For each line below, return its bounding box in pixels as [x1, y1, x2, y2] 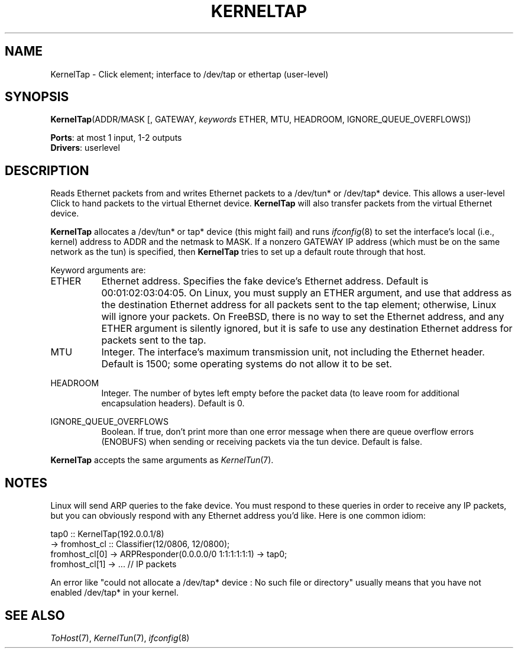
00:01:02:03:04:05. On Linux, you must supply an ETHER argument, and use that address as [101, 287, 512, 299]
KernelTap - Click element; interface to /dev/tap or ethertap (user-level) [50, 69, 329, 79]
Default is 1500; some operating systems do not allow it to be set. [101, 358, 392, 370]
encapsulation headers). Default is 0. [101, 398, 245, 409]
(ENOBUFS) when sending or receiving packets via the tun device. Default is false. [101, 437, 422, 447]
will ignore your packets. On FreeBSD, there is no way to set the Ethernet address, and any [101, 311, 504, 323]
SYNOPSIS [5, 89, 69, 105]
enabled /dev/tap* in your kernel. [50, 587, 179, 598]
